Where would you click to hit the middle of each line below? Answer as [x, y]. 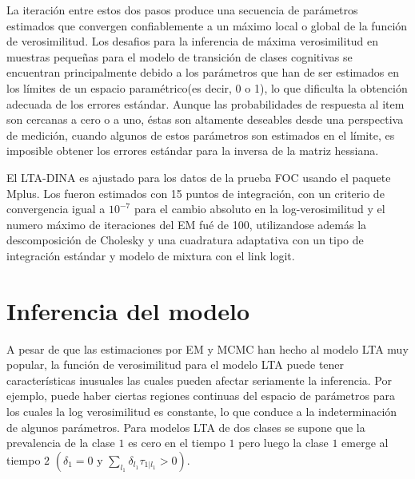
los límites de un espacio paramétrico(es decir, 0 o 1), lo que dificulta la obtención [207, 87]
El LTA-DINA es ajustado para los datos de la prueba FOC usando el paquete [199, 177]
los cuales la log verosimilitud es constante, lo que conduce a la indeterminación [202, 411]
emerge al [365, 443]
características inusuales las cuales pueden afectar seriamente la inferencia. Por [199, 380]
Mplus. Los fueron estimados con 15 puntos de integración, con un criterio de [196, 193]
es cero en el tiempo [177, 443]
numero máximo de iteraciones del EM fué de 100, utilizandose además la [187, 224]
